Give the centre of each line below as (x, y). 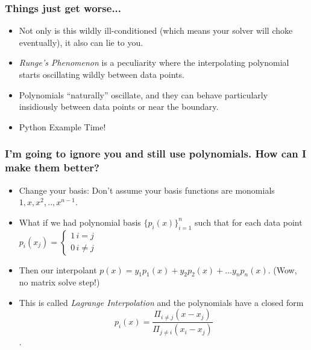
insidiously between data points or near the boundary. (119, 107)
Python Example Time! (62, 126)
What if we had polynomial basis (80, 222)
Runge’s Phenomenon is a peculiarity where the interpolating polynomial (154, 62)
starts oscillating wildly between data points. (102, 74)
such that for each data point (249, 222)
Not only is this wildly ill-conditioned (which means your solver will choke (156, 30)
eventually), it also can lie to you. (81, 42)
